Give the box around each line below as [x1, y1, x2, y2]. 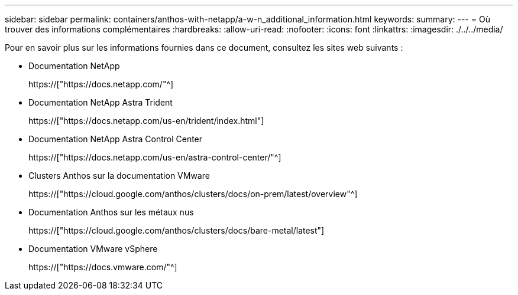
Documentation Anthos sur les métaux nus [28, 207, 194, 217]
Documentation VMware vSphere [28, 244, 158, 254]
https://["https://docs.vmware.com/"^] [28, 262, 177, 272]
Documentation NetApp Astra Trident [28, 97, 173, 107]
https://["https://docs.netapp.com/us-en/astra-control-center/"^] [28, 152, 281, 162]
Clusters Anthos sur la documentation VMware [28, 171, 210, 181]
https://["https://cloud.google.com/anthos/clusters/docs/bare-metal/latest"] [28, 225, 325, 235]
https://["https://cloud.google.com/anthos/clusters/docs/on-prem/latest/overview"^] [28, 189, 358, 199]
